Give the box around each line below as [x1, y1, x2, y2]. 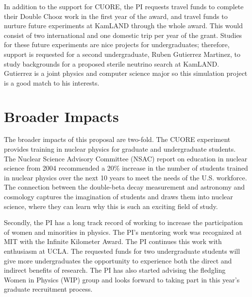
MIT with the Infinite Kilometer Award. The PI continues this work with [4, 236, 222, 246]
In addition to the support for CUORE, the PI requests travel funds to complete [4, 1, 244, 11]
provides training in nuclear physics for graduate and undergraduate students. [4, 144, 236, 154]
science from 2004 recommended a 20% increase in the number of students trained [4, 163, 248, 173]
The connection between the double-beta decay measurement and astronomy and [4, 182, 245, 192]
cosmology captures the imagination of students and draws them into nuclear [4, 192, 233, 202]
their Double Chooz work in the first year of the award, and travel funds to [4, 11, 228, 21]
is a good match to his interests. [4, 77, 100, 87]
